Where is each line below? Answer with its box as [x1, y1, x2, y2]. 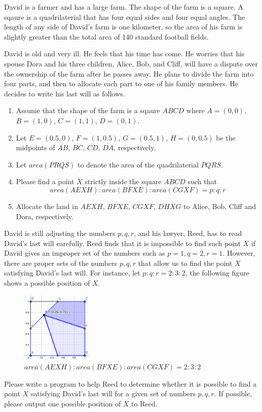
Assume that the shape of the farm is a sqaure [16, 105, 160, 116]
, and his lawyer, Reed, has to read [134, 228, 242, 238]
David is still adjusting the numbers [4, 228, 116, 238]
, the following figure [185, 267, 249, 278]
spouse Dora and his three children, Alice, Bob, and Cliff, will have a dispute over [4, 58, 258, 68]
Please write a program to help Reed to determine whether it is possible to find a [4, 378, 257, 389]
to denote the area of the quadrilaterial [77, 159, 199, 169]
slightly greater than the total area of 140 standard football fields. [4, 31, 209, 42]
